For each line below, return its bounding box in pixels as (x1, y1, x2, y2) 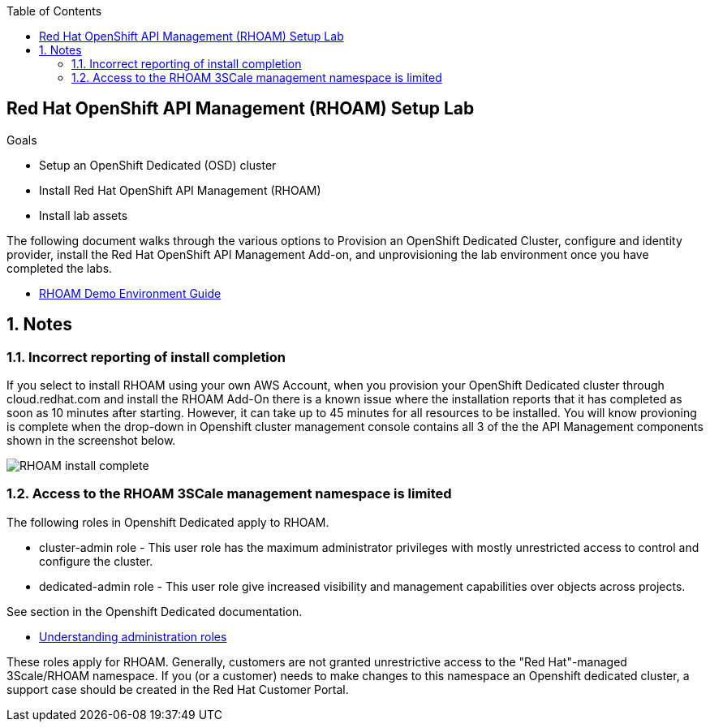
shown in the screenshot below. (6, 433, 176, 448)
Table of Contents (6, 4, 102, 18)
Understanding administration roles (39, 629, 227, 644)
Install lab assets (39, 208, 128, 222)
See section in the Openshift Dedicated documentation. (6, 604, 303, 618)
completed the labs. (6, 261, 113, 275)
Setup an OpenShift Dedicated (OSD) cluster (39, 157, 277, 172)
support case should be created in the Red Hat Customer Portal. (6, 682, 349, 696)
